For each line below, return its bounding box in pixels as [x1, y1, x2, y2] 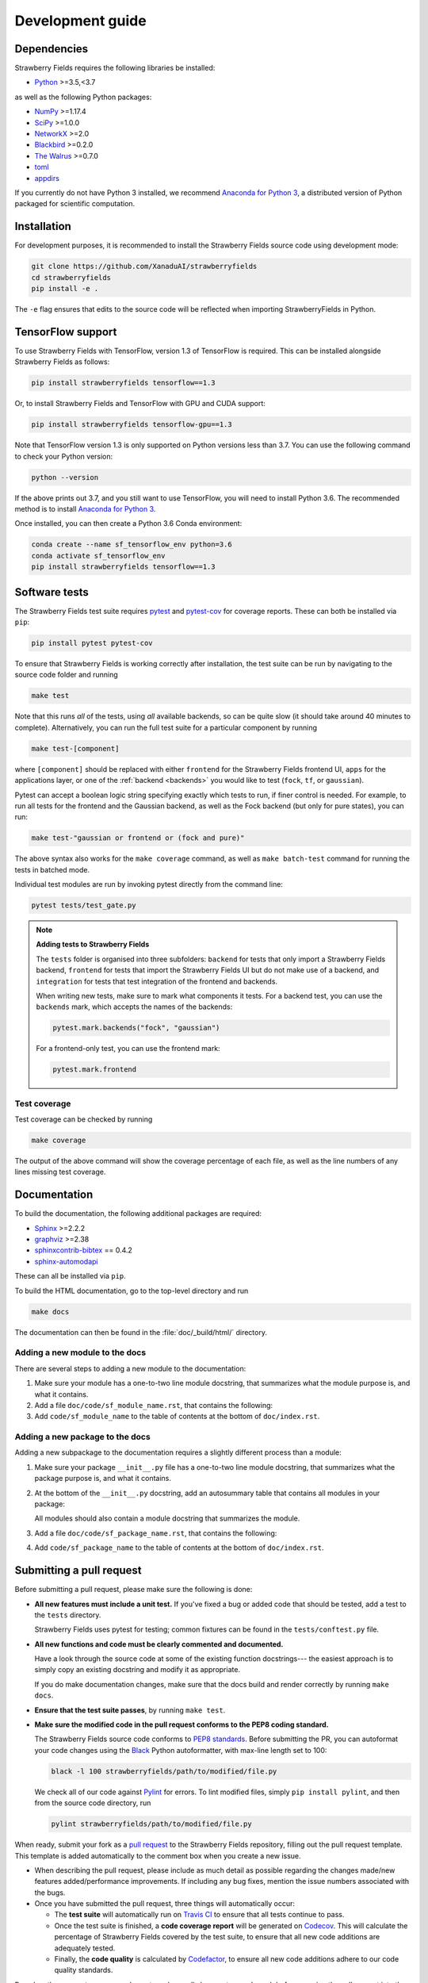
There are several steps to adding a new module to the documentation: [14, 1364, 246, 1373]
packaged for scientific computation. [14, 199, 136, 209]
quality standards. [54, 1966, 113, 1975]
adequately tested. [54, 1943, 116, 1953]
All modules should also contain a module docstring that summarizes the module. [34, 1513, 300, 1523]
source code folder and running [14, 670, 118, 680]
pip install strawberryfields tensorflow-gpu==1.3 [31, 420, 233, 429]
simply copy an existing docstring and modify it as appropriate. [34, 1665, 241, 1674]
